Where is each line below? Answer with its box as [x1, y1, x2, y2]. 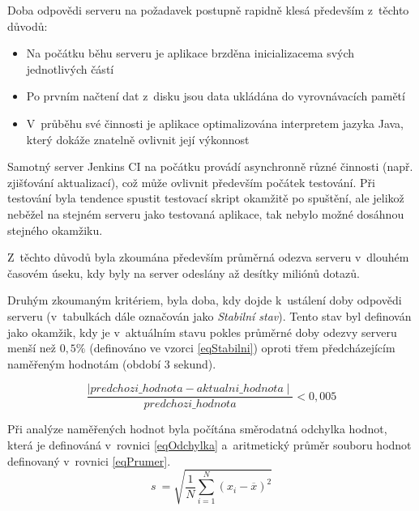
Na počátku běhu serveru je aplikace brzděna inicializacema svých [26, 45, 355, 62]
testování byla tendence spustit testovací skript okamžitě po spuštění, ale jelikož [7, 189, 404, 207]
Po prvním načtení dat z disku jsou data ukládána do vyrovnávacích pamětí [26, 87, 405, 104]
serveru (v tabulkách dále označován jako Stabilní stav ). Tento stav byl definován [7, 307, 412, 324]
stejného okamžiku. [7, 221, 103, 238]
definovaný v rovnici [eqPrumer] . [7, 452, 171, 469]
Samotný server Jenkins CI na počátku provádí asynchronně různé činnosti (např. [7, 158, 413, 175]
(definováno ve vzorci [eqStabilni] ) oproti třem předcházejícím [89, 339, 395, 356]
